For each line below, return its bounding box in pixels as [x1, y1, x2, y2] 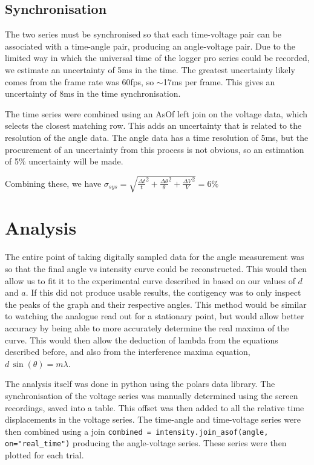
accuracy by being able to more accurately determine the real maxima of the [5, 321, 289, 334]
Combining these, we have [5, 177, 102, 189]
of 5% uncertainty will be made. [5, 155, 123, 167]
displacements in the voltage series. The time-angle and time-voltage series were [5, 413, 301, 426]
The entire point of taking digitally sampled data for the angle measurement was [5, 250, 304, 263]
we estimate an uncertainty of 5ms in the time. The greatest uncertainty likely [5, 63, 295, 76]
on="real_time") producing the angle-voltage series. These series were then [5, 437, 287, 449]
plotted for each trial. [5, 449, 84, 461]
